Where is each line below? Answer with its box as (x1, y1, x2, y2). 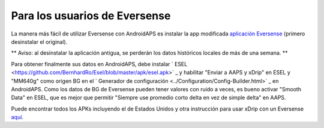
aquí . (11, 114, 24, 121)
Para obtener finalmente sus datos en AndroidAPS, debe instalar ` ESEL (11, 60, 188, 67)
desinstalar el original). (11, 38, 68, 45)
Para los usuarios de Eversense (11, 9, 171, 22)
